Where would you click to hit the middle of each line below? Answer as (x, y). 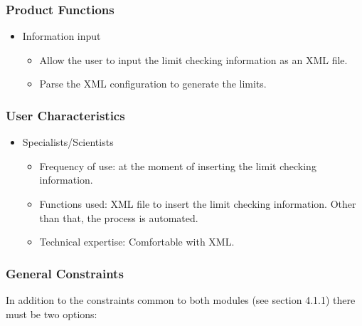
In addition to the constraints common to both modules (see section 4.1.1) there (181, 300)
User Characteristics (65, 115)
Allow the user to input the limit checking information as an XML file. (193, 59)
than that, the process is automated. (119, 217)
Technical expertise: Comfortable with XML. (137, 242)
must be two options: (52, 314)
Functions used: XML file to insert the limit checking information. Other (198, 204)
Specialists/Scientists (68, 142)
